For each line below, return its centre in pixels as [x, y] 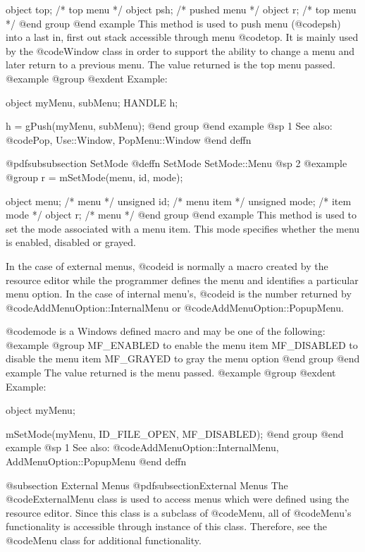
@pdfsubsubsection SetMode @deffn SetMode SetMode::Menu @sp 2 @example [177, 163]
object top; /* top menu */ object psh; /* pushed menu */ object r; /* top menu [181, 9]
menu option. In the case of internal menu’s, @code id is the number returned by [179, 294]
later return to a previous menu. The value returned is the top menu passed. [171, 65]
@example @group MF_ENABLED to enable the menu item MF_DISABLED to [182, 344]
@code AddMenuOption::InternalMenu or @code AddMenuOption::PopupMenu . [175, 307]
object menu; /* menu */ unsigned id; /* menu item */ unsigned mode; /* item [179, 201]
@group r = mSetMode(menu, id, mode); [94, 177]
